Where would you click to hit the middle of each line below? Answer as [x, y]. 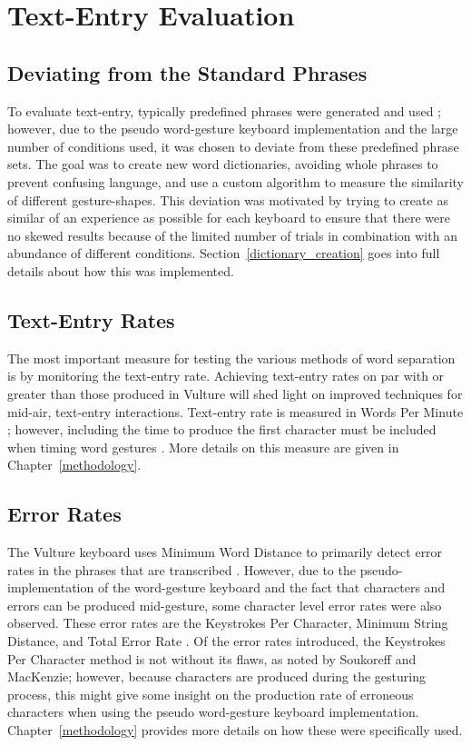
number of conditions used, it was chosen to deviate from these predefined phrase [233, 146]
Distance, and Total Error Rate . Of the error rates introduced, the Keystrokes [226, 641]
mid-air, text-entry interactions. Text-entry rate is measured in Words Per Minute [235, 411]
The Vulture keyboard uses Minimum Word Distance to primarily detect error [225, 552]
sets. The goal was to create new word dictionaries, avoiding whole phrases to [223, 164]
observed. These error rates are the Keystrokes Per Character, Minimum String [228, 623]
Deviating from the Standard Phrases [187, 72]
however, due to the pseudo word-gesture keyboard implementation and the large [233, 129]
